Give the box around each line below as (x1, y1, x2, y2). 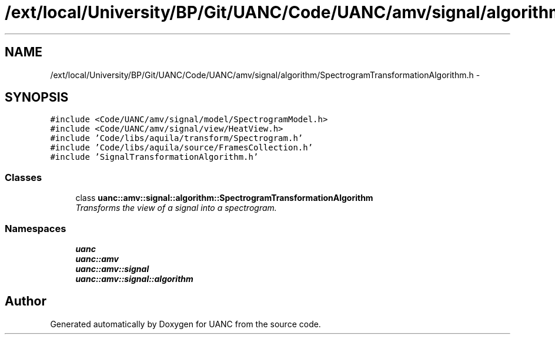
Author (5, 294, 46, 309)
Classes (5, 171, 42, 183)
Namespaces (5, 222, 66, 234)
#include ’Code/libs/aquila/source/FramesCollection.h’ (50, 143, 313, 153)
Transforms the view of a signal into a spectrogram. (75, 203, 277, 213)
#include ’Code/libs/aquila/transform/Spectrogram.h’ (50, 133, 303, 143)
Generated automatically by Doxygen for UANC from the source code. (50, 318, 321, 329)
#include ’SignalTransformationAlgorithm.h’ (50, 152, 259, 162)
